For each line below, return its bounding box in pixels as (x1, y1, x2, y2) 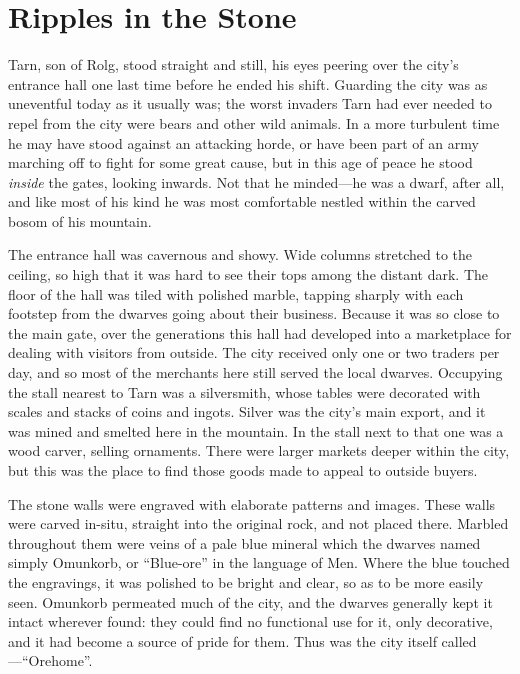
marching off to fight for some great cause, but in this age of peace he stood (8, 152, 473, 173)
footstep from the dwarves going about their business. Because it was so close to (8, 303, 500, 324)
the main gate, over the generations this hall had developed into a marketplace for (8, 322, 512, 343)
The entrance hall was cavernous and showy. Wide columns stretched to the (8, 244, 473, 265)
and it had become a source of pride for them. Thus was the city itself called (8, 630, 477, 651)
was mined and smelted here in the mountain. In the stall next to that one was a (8, 420, 504, 441)
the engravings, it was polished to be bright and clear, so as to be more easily (8, 571, 484, 592)
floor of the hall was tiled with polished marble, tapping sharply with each (8, 283, 464, 304)
